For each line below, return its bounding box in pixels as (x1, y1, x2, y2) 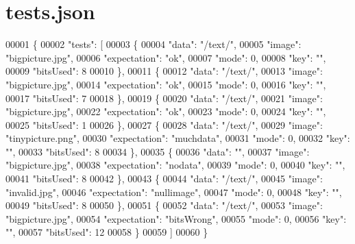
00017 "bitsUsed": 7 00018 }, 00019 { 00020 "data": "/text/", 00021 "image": (5, 90, 323, 105)
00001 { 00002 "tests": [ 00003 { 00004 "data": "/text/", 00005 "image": (5, 37, 302, 51)
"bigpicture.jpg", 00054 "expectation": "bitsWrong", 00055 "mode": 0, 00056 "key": (5, 211, 347, 225)
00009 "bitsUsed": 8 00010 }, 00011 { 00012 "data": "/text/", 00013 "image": (5, 64, 323, 78)
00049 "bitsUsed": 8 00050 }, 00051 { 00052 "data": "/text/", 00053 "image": (5, 198, 323, 212)
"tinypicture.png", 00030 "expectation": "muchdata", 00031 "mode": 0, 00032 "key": (5, 131, 350, 145)
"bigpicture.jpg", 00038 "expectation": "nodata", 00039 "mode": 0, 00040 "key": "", (5, 158, 345, 172)
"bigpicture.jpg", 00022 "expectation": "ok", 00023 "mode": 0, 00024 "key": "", (5, 104, 326, 119)
